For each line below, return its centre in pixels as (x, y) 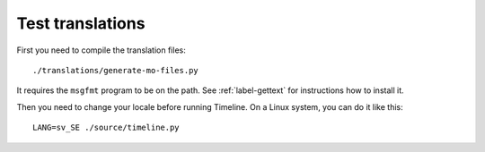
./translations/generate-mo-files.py (116, 70)
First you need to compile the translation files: (101, 50)
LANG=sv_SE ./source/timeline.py (106, 128)
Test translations (81, 23)
